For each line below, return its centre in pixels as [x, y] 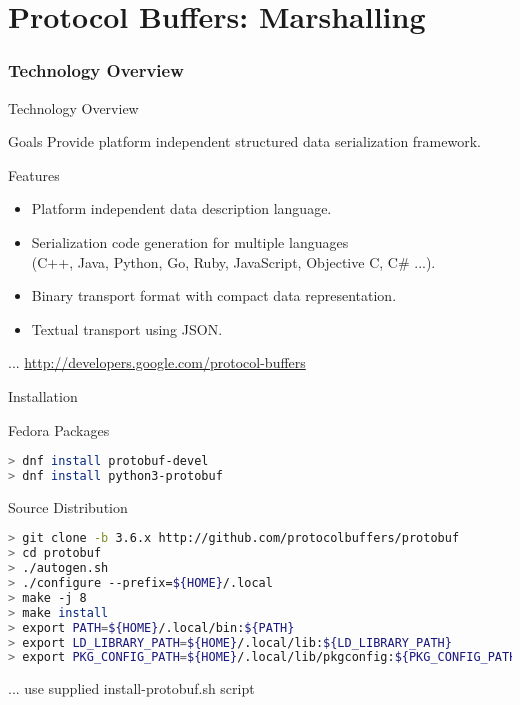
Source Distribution [68, 506]
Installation [43, 395]
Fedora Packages [59, 429]
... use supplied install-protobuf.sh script [131, 688]
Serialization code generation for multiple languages [190, 241]
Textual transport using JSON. [127, 328]
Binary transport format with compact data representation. [214, 295]
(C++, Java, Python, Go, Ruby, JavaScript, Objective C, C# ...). [233, 261]
